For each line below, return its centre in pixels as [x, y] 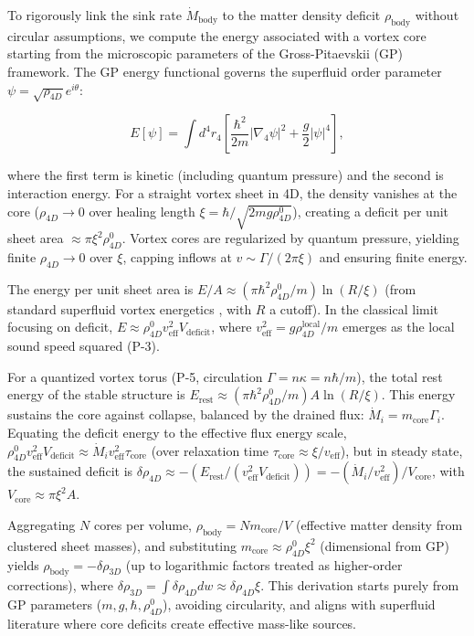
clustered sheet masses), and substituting [122, 545]
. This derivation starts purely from [360, 585]
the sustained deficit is [70, 471]
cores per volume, [142, 525]
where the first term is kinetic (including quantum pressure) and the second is [226, 175]
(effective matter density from [379, 525]
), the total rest [400, 376]
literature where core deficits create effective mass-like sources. [182, 623]
